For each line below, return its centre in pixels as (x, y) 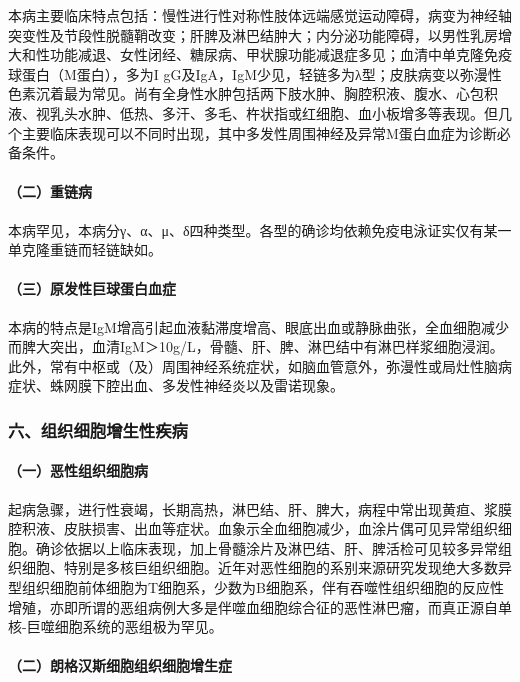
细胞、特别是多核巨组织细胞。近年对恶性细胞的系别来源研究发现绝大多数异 (266, 567)
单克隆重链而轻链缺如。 (85, 249)
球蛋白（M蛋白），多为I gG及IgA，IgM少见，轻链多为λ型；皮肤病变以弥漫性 (255, 73)
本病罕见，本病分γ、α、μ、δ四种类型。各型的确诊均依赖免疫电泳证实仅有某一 (260, 229)
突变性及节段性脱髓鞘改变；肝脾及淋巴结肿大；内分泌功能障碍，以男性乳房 (253, 34)
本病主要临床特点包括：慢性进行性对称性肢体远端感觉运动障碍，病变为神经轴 (260, 15)
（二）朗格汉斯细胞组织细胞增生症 (120, 665)
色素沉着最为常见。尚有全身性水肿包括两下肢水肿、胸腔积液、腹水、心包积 (253, 93)
